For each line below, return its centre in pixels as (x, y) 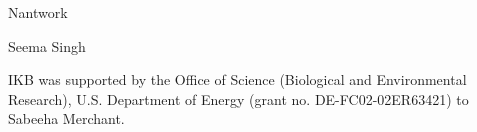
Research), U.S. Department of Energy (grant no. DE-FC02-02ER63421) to (238, 98)
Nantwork (38, 12)
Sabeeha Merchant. (66, 118)
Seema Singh (47, 45)
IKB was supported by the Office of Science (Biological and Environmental (237, 79)
